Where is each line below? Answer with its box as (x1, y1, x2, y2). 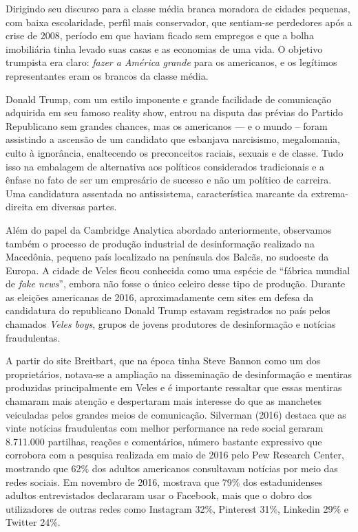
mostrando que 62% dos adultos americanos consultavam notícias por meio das (6, 461, 338, 475)
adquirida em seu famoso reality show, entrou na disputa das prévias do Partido (6, 105, 344, 120)
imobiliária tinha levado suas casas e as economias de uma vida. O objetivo (6, 41, 323, 56)
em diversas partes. (36, 199, 117, 214)
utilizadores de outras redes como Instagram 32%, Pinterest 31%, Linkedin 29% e (6, 501, 348, 516)
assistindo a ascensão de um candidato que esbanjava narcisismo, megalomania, (6, 132, 340, 146)
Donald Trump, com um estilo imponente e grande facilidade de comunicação (6, 91, 332, 106)
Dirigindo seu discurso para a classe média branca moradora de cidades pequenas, (6, 1, 350, 15)
